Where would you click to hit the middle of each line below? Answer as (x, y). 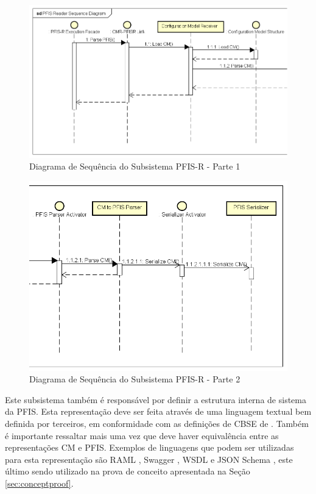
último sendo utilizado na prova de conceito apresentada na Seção (128, 471)
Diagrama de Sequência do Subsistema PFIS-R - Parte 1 (135, 166)
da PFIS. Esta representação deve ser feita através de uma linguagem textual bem (158, 411)
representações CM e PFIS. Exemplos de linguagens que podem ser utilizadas (149, 447)
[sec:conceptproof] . (39, 483)
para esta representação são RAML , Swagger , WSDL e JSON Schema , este (149, 459)
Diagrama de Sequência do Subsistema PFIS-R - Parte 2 (135, 379)
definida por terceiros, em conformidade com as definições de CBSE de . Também (157, 423)
